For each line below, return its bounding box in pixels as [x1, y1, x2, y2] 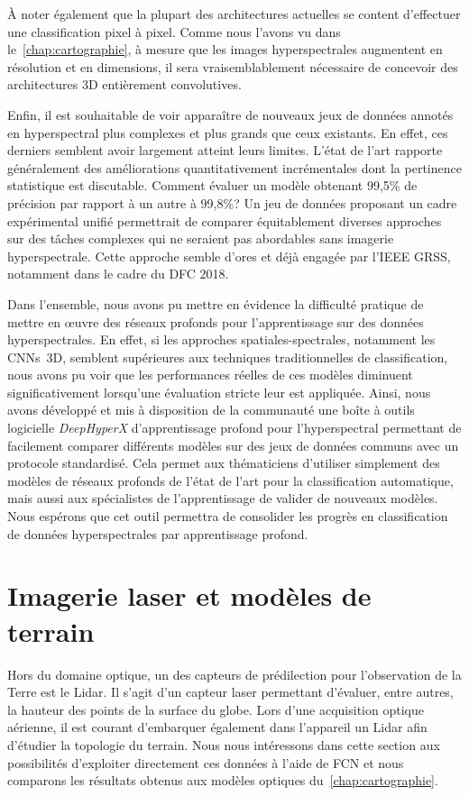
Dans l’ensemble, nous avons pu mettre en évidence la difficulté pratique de [7, 294, 424, 313]
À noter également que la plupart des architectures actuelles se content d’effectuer [7, 5, 461, 23]
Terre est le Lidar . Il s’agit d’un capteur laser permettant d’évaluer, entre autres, [7, 682, 454, 701]
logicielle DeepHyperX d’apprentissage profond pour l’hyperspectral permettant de [7, 418, 462, 437]
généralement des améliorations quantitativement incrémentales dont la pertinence [7, 158, 462, 177]
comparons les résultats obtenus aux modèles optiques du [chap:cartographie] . [7, 771, 438, 790]
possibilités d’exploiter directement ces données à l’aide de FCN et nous [7, 753, 404, 772]
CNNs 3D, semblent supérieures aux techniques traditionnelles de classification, [7, 347, 448, 366]
